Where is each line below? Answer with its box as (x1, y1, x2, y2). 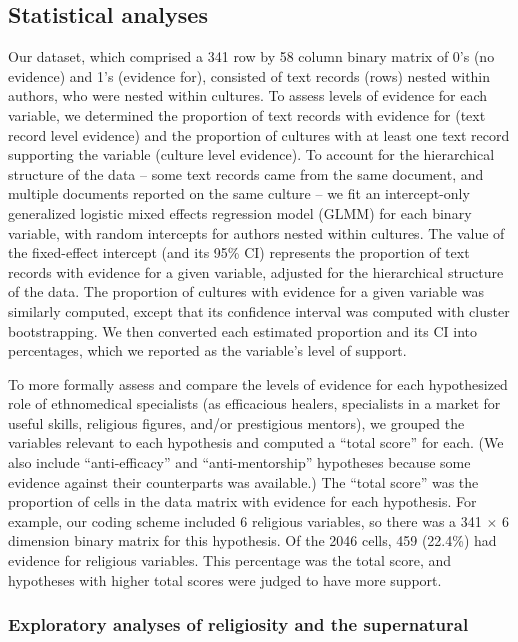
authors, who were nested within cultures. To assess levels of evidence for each (8, 85, 488, 106)
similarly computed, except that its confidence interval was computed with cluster (8, 300, 510, 321)
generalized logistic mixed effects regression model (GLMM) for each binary (8, 202, 472, 223)
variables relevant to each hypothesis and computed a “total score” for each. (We (8, 432, 504, 453)
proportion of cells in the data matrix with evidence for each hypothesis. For (8, 491, 477, 512)
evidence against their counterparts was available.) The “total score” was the (8, 471, 479, 492)
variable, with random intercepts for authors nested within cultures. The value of (8, 222, 505, 243)
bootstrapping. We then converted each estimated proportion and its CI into (8, 320, 478, 341)
